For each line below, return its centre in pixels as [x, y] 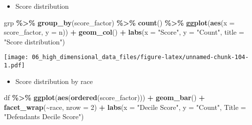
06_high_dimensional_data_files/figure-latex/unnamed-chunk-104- [140, 57]
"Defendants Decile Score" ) [44, 116]
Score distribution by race [54, 81]
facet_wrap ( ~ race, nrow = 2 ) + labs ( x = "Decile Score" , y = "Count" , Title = [125, 107]
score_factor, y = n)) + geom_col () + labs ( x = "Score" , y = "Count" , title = [124, 32]
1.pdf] [14, 66]
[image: [16, 57]
